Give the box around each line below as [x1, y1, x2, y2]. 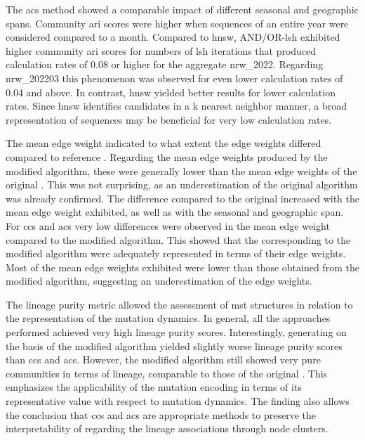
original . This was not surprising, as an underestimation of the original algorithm [6, 177, 358, 192]
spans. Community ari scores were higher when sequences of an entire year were [6, 15, 349, 30]
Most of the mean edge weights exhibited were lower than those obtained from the [6, 259, 359, 274]
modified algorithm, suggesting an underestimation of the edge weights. [6, 273, 312, 288]
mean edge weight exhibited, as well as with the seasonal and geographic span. [6, 205, 344, 219]
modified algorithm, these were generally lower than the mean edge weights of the [6, 163, 357, 178]
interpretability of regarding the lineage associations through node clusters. [6, 421, 328, 436]
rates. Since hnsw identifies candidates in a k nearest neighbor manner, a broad [6, 98, 347, 113]
